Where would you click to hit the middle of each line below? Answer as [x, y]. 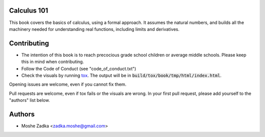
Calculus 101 [29, 11]
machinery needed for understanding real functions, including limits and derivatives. [94, 29]
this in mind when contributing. [53, 62]
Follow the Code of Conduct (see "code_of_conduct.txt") [79, 68]
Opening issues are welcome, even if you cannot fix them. [68, 84]
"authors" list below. [29, 100]
